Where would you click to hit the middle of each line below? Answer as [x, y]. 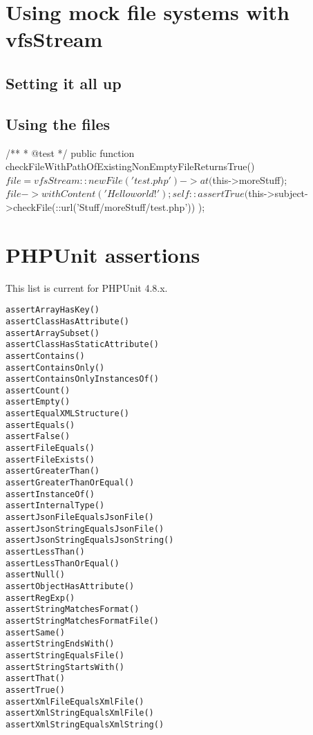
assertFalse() [38, 437]
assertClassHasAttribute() [67, 321]
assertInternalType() [55, 506]
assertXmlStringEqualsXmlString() [85, 724]
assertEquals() [40, 425]
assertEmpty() [38, 402]
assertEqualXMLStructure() [67, 414]
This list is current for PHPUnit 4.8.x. [87, 287]
